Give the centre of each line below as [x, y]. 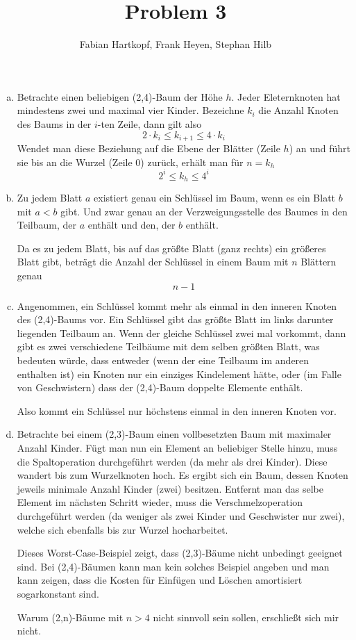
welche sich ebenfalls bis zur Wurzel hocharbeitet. [122, 529]
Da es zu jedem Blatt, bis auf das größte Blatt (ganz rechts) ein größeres [171, 248]
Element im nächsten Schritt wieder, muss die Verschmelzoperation [160, 502]
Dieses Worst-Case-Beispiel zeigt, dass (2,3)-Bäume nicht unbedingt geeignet [180, 553]
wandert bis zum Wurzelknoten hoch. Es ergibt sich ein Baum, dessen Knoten [183, 475]
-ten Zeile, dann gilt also [150, 123]
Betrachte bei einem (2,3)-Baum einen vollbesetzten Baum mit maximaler [174, 434]
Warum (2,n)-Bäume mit [70, 617]
